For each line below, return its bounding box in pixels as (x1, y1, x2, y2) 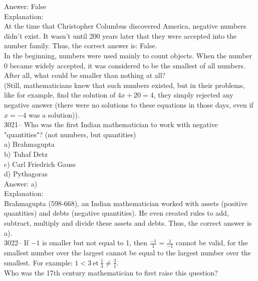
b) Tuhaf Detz (4, 148, 48, 159)
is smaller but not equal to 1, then (42, 237, 148, 248)
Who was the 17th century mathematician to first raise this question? (4, 267, 218, 277)
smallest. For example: (4, 257, 73, 267)
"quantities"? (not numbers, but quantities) (4, 129, 136, 139)
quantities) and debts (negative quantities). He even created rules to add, (4, 208, 229, 218)
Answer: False (4, 1, 47, 11)
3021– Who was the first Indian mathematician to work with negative (4, 119, 218, 130)
